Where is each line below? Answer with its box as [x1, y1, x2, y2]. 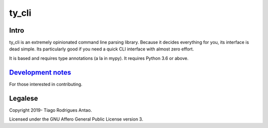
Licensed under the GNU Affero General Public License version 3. [9, 116, 143, 122]
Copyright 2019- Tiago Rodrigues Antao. [9, 107, 92, 113]
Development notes [9, 68, 71, 77]
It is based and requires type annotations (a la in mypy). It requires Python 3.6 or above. [9, 55, 189, 61]
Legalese [9, 94, 38, 102]
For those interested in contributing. [9, 81, 83, 87]
